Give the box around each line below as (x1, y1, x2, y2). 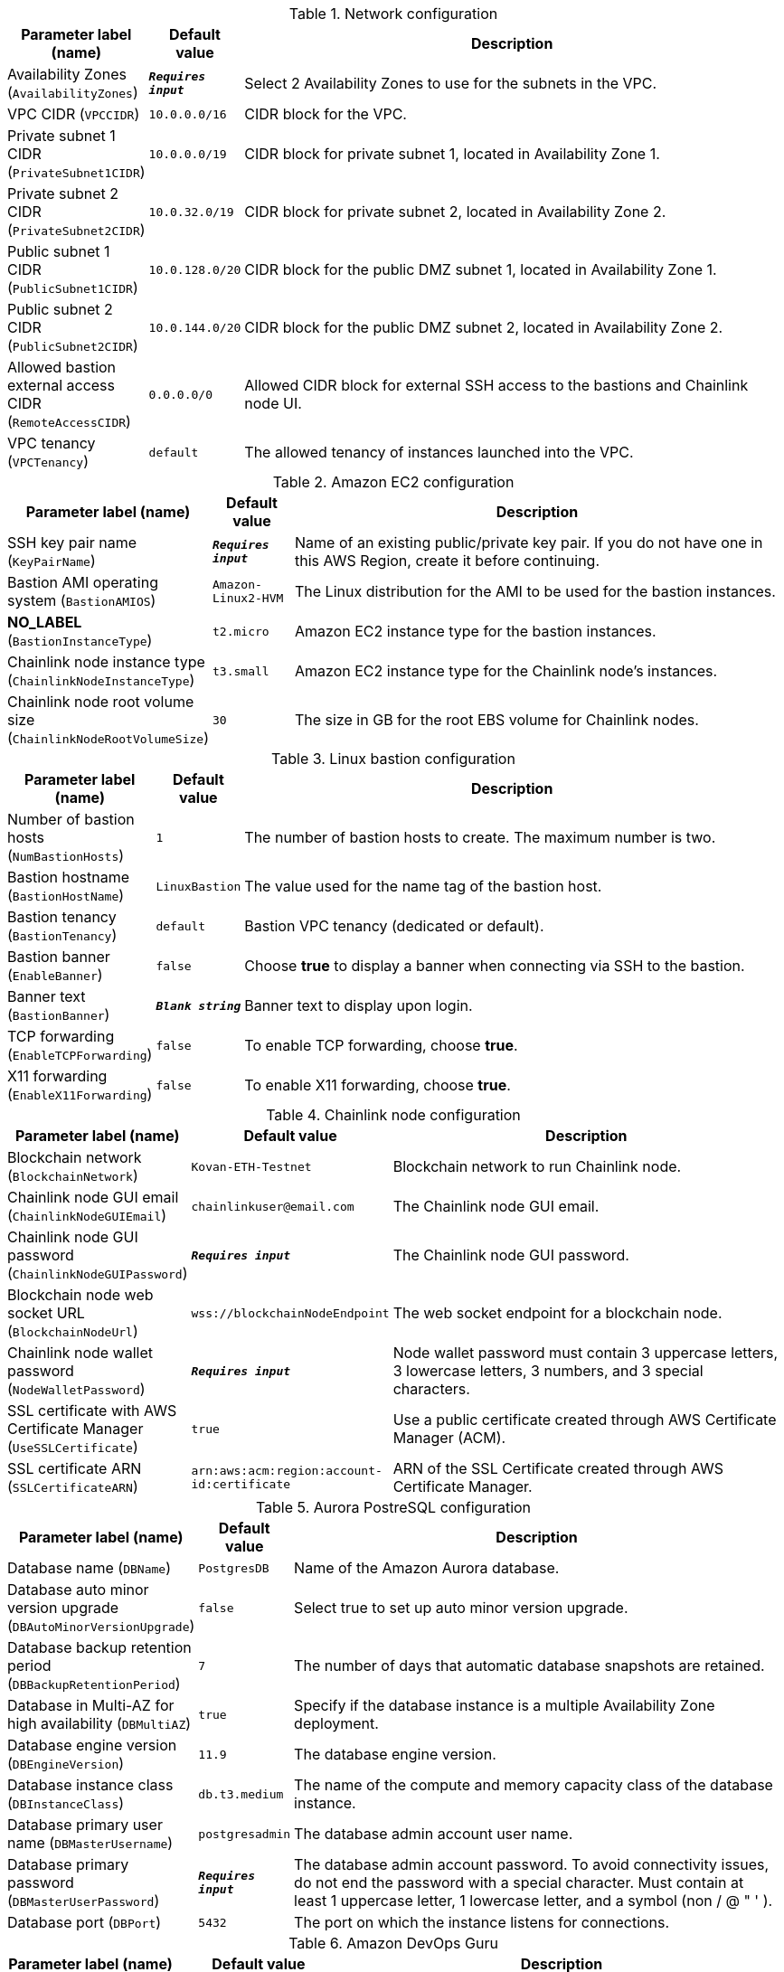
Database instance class (7, 1776, 174, 1794)
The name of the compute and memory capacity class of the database (294, 1776, 773, 1794)
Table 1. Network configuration (288, 5, 498, 23)
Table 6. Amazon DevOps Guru (288, 1934, 498, 1952)
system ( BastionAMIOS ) (7, 591, 156, 609)
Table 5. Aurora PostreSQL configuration (255, 1498, 532, 1516)
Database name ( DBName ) (7, 1559, 171, 1577)
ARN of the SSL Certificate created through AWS (392, 1459, 724, 1477)
